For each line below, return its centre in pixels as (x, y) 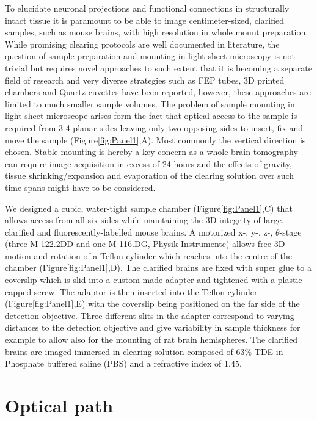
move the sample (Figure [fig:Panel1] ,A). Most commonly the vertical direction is (155, 139)
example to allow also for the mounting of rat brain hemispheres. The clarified (151, 340)
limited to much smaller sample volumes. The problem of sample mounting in (150, 103)
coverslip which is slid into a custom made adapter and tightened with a (140, 280)
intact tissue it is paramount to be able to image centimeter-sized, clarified (144, 20)
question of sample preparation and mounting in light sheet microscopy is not (150, 56)
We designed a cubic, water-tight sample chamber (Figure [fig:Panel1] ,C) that (149, 208)
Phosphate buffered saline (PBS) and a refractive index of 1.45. (123, 363)
